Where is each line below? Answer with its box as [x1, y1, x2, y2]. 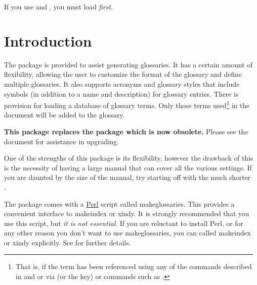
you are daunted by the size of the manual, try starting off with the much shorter [4, 172, 251, 182]
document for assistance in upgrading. [4, 136, 119, 146]
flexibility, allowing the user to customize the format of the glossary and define [4, 69, 242, 79]
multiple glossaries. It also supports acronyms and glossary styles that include [4, 78, 240, 89]
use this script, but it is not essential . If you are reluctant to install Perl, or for [4, 218, 243, 228]
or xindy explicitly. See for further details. [4, 237, 131, 247]
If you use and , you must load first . [4, 1, 113, 11]
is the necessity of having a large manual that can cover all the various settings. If [4, 162, 252, 172]
